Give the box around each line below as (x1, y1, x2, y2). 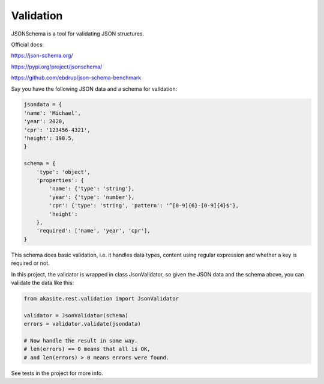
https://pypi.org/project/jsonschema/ (11, 63, 103, 70)
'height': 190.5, (23, 135, 75, 142)
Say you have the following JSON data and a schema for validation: (11, 85, 178, 93)
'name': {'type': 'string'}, (49, 185, 135, 192)
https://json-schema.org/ (11, 52, 73, 59)
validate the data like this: (11, 279, 74, 286)
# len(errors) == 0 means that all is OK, (23, 346, 151, 353)
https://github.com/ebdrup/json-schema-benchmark (11, 74, 142, 81)
